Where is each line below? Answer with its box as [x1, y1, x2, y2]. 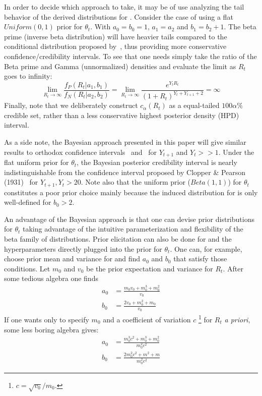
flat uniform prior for [4, 157, 69, 167]
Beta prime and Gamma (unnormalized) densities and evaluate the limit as [4, 61, 236, 71]
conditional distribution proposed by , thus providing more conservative [4, 41, 227, 51]
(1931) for [4, 177, 38, 187]
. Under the [218, 146, 254, 157]
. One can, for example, [170, 243, 242, 254]
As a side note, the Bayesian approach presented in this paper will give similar [4, 137, 246, 147]
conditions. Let [4, 263, 50, 273]
